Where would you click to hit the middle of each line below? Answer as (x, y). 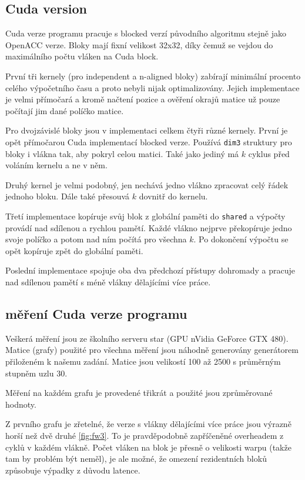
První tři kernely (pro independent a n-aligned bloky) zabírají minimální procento (153, 76)
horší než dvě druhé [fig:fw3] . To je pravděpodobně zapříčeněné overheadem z (145, 435)
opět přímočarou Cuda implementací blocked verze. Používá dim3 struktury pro (149, 141)
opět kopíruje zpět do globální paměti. (74, 250)
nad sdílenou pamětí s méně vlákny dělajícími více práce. (108, 282)
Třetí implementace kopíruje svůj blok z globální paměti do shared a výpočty (145, 216)
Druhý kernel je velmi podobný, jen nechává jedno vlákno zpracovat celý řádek (147, 184)
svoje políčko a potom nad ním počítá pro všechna (96, 239)
